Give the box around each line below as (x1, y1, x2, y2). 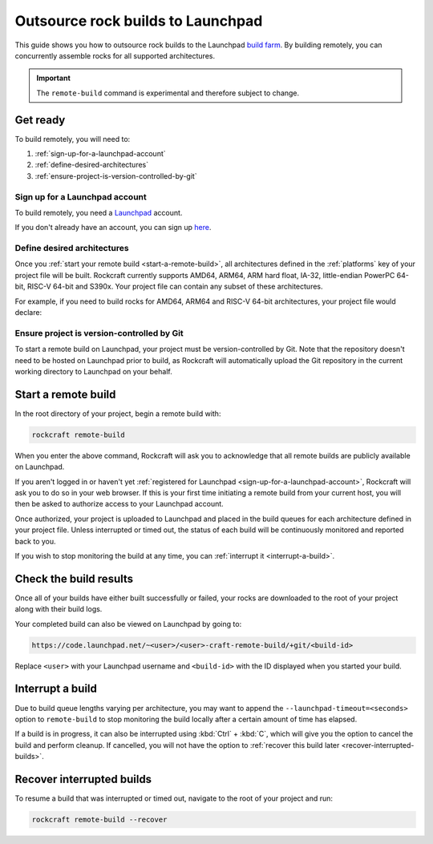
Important (36, 73, 71, 83)
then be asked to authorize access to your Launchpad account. (14, 499, 224, 509)
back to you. (14, 536, 56, 546)
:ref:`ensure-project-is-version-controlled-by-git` (34, 171, 197, 180)
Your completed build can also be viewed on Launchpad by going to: (14, 619, 242, 628)
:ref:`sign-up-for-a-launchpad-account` (34, 149, 166, 159)
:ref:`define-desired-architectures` (34, 160, 149, 170)
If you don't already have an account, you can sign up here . (14, 223, 212, 232)
